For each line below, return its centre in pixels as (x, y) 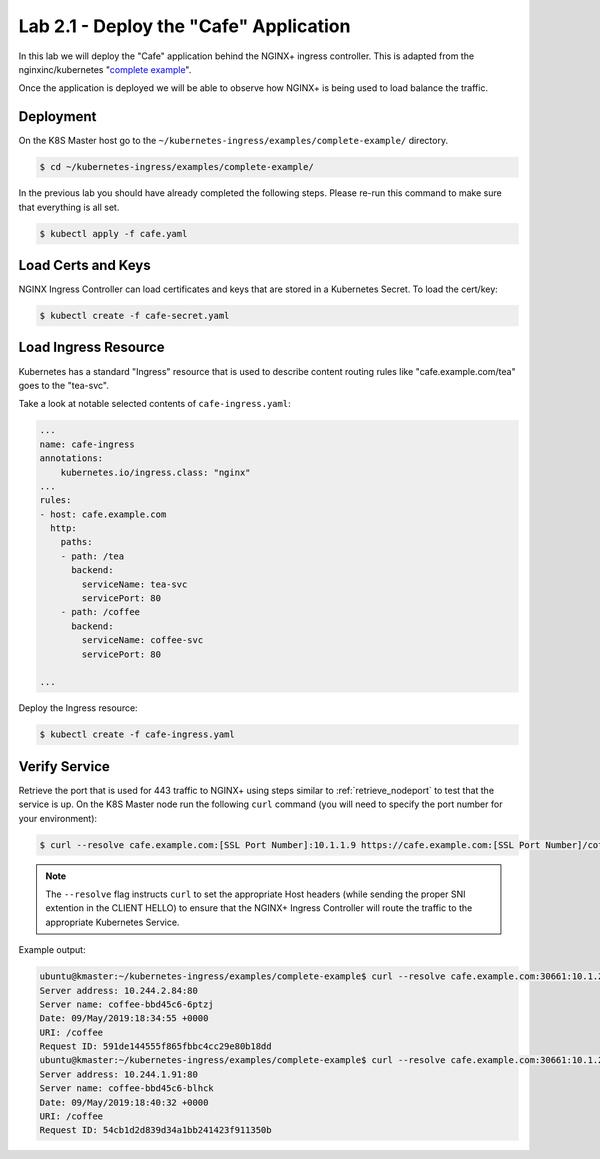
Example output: (52, 950)
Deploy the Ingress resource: (78, 708)
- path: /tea (92, 556)
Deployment (57, 116)
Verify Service (64, 766)
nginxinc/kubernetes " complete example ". (105, 69)
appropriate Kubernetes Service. (112, 922)
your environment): (58, 818)
